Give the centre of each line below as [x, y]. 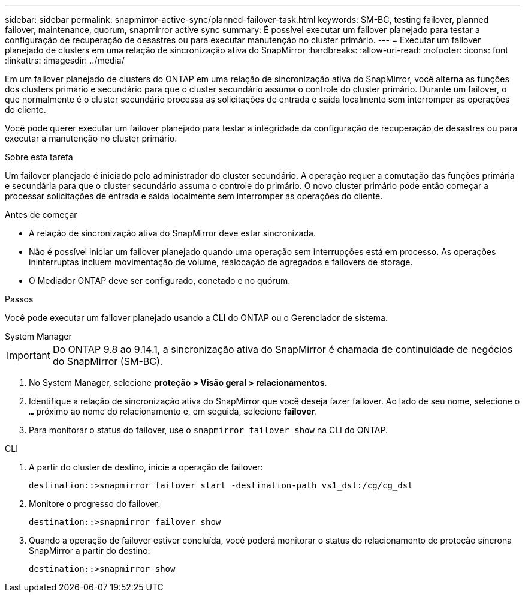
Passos [19, 299]
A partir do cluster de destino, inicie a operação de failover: [146, 467]
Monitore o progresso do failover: [95, 504]
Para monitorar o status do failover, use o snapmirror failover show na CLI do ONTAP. [208, 430]
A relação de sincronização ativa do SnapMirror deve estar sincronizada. [172, 233]
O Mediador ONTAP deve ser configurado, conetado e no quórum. [160, 280]
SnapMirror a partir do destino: [90, 550]
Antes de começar [41, 214]
